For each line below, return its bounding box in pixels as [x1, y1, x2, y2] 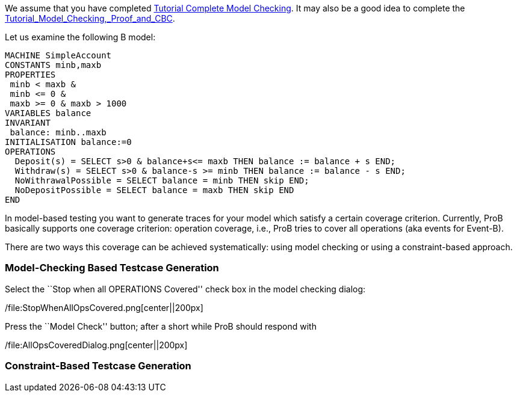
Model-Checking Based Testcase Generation [5, 262, 219, 274]
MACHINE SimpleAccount [5, 51, 112, 60]
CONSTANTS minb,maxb [5, 60, 102, 70]
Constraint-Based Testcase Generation [5, 360, 191, 372]
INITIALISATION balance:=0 [5, 137, 132, 147]
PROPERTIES [5, 70, 56, 79]
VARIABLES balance [5, 108, 91, 118]
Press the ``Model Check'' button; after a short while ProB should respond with [5, 321, 317, 331]
